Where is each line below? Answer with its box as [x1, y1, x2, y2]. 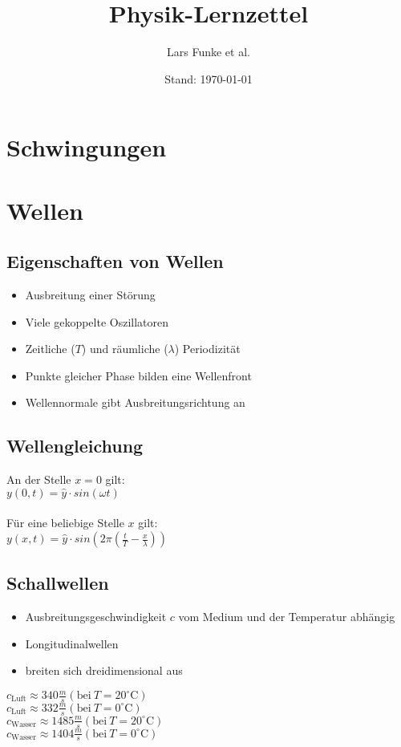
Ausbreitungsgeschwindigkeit [25, 608, 167, 625]
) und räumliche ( [81, 340, 168, 357]
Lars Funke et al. [167, 43, 250, 60]
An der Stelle [6, 471, 71, 488]
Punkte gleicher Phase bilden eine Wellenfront [25, 367, 252, 384]
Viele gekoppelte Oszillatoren [25, 313, 169, 330]
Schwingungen [6, 131, 167, 164]
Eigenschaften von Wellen [6, 249, 224, 274]
